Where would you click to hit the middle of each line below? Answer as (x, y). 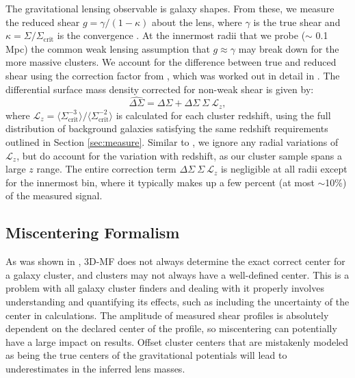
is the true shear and (297, 22)
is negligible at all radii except (284, 169)
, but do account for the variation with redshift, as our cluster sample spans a (180, 155)
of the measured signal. (54, 196)
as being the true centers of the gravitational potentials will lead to (146, 355)
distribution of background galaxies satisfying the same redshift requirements (167, 128)
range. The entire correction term (106, 169)
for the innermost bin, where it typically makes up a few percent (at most (160, 182)
